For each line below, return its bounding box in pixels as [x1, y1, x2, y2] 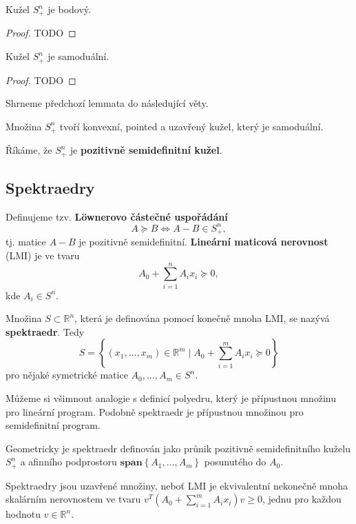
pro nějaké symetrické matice [6, 367, 128, 382]
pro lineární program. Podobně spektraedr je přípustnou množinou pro [6, 404, 304, 419]
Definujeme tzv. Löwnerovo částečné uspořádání [6, 209, 228, 223]
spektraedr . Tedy [6, 324, 85, 339]
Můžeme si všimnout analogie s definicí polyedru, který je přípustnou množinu [6, 391, 336, 405]
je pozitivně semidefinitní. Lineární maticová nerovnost [78, 234, 328, 249]
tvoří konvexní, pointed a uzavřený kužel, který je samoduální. [59, 119, 324, 133]
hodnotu [6, 507, 41, 521]
